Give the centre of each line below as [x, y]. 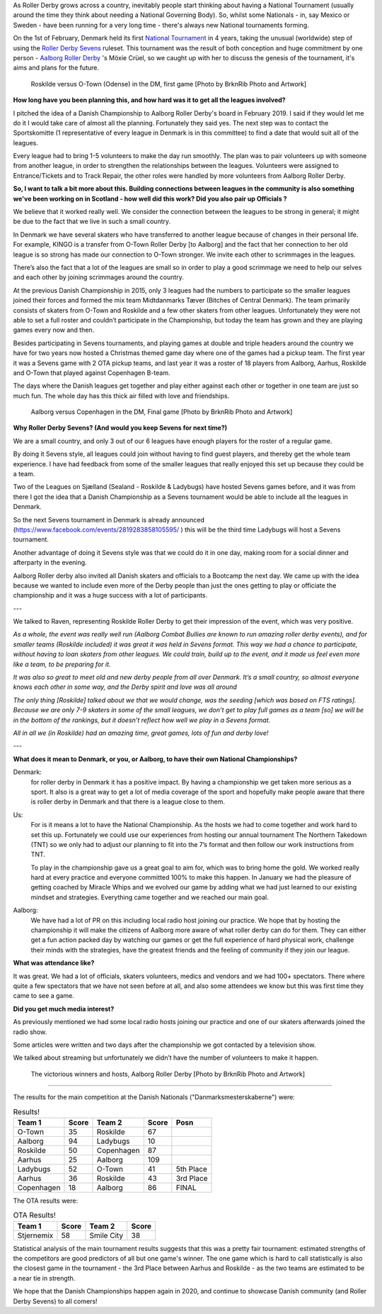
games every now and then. [54, 330]
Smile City [106, 1235]
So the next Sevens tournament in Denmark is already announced [109, 520]
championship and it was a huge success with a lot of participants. [110, 595]
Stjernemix [35, 1235]
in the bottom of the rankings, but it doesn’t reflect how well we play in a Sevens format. [142, 720]
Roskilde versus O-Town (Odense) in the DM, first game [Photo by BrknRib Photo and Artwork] [169, 84]
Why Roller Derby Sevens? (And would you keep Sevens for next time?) [120, 428]
